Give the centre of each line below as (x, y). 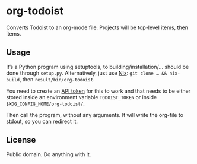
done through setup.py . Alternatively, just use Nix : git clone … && (87, 73)
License (21, 140)
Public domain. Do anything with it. (49, 154)
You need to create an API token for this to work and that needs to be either (99, 91)
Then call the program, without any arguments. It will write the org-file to (95, 115)
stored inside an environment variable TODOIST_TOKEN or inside (82, 97)
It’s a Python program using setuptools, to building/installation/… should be (98, 67)
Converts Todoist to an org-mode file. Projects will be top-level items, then (97, 27)
